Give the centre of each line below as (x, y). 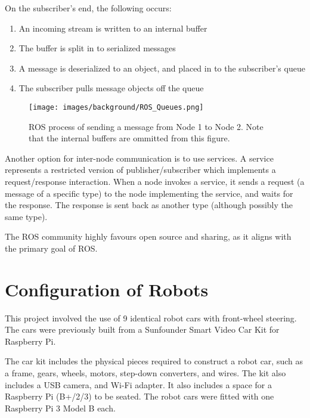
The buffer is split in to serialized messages (97, 48)
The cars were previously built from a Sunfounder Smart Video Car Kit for (142, 329)
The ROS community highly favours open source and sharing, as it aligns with (148, 236)
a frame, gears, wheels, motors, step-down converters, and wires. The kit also (145, 373)
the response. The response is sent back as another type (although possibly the (149, 205)
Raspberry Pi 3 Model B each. (60, 408)
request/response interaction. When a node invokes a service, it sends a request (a (155, 181)
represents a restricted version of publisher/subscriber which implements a (140, 170)
